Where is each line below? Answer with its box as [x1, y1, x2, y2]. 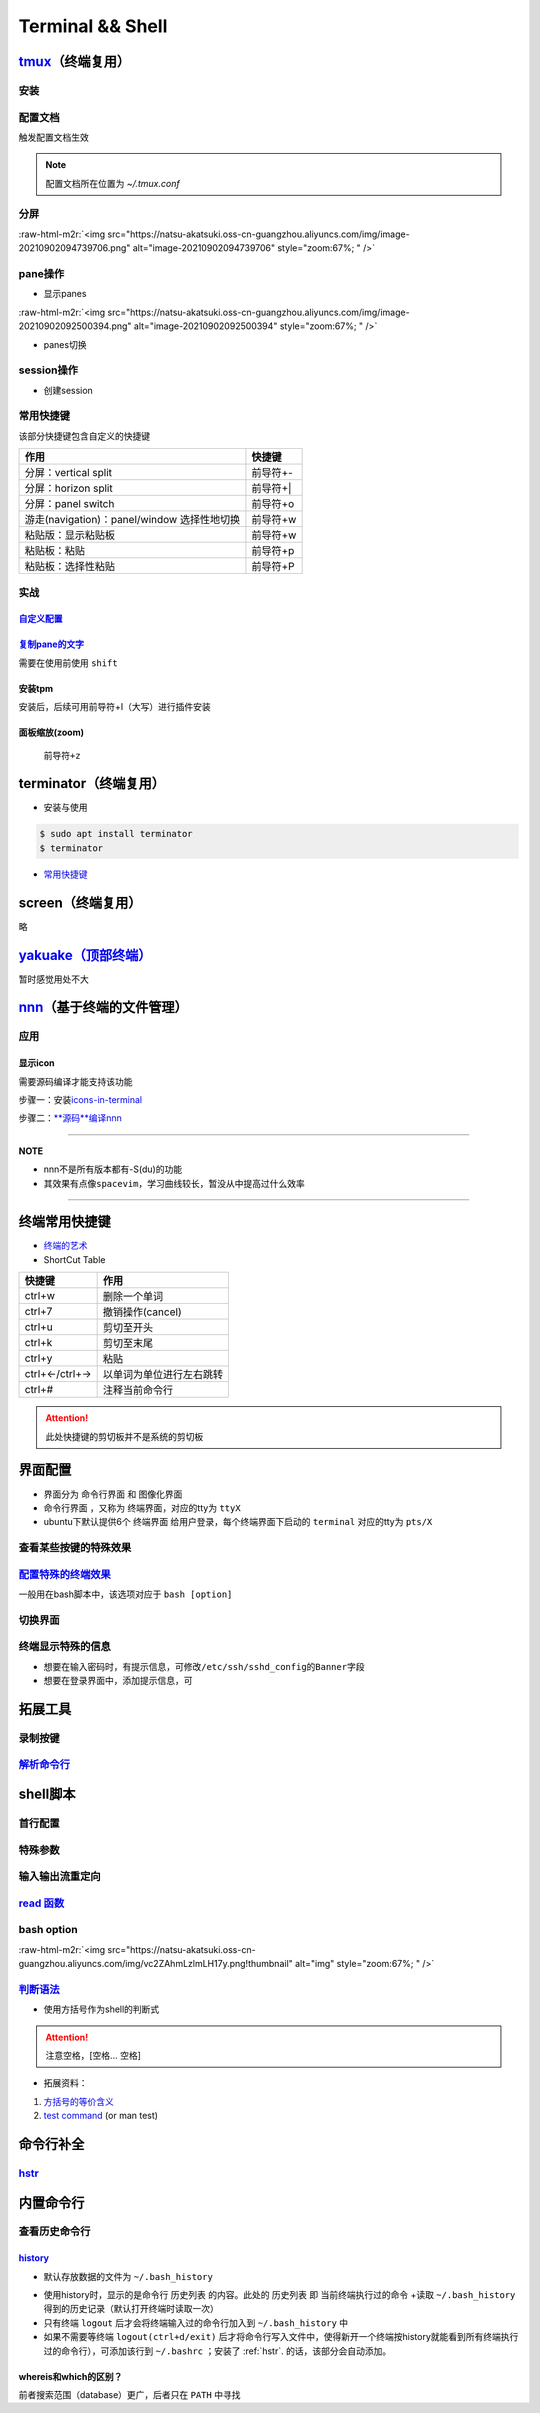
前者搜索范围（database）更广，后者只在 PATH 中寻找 [18, 2389, 241, 2400]
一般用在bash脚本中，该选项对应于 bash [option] [18, 1588, 233, 1600]
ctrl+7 [24, 1305, 53, 1319]
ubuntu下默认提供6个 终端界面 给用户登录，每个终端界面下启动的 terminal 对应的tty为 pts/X [43, 1516, 433, 1528]
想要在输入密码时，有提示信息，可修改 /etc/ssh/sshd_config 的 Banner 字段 [43, 1660, 365, 1672]
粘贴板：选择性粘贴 [24, 560, 115, 574]
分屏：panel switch [24, 497, 115, 511]
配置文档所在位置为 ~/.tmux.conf [45, 177, 180, 189]
